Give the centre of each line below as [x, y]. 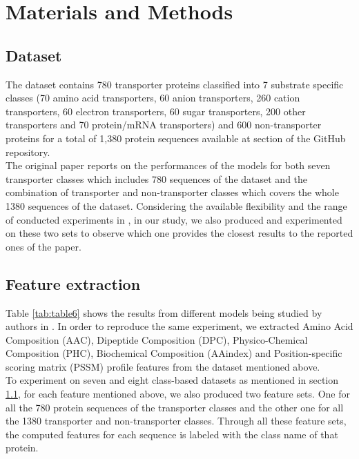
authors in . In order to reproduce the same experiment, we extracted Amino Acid [179, 326]
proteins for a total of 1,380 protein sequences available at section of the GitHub [176, 138]
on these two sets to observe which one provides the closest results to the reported [179, 233]
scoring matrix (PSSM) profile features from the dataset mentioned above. [163, 366]
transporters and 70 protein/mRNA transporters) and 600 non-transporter [164, 125]
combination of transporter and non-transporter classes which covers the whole [172, 192]
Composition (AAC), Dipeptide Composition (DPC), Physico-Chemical [157, 339]
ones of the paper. [43, 246]
